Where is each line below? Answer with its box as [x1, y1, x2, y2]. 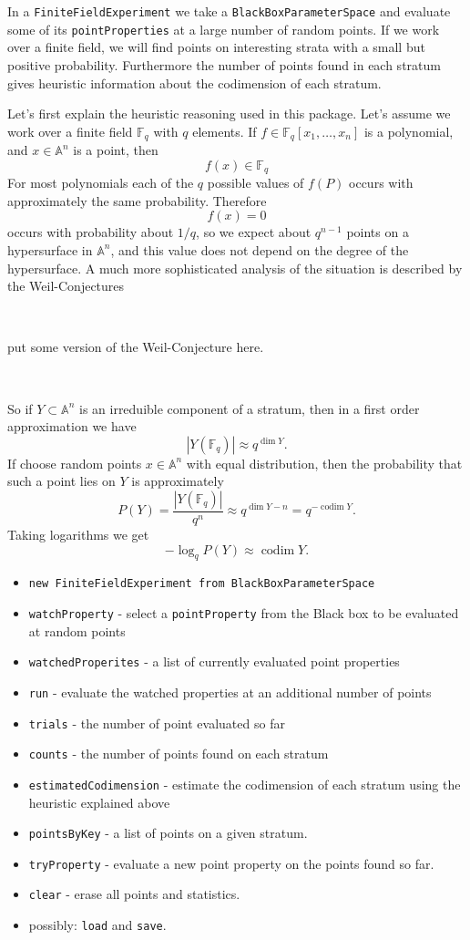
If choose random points [7, 453, 142, 472]
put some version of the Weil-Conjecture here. [7, 337, 264, 356]
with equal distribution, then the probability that [186, 453, 463, 472]
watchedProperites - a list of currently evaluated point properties [28, 652, 400, 671]
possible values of [207, 173, 304, 192]
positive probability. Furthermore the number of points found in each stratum [7, 55, 441, 74]
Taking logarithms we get [7, 524, 149, 543]
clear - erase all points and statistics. [28, 884, 240, 904]
